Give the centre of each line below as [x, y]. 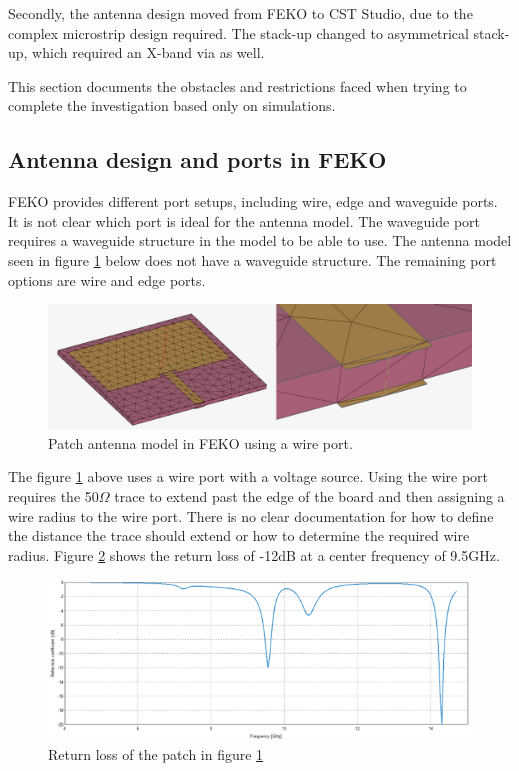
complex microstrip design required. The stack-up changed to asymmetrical [238, 32]
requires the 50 [53, 495]
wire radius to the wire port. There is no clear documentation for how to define [251, 515]
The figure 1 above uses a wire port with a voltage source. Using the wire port [248, 476]
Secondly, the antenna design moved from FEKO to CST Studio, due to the [240, 13]
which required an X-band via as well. [148, 52]
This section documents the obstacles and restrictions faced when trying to [237, 85]
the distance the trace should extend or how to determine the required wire [239, 535]
